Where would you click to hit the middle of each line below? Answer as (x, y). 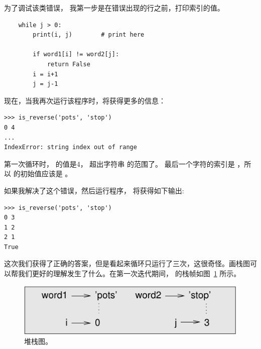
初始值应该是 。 (46, 173)
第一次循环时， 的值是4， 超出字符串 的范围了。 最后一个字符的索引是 (119, 163)
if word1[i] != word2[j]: (76, 54)
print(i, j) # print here (89, 35)
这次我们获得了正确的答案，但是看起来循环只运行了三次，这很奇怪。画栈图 (127, 263)
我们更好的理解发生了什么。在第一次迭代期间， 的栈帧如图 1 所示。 (129, 273)
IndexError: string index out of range (71, 147)
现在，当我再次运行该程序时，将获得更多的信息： (85, 100)
